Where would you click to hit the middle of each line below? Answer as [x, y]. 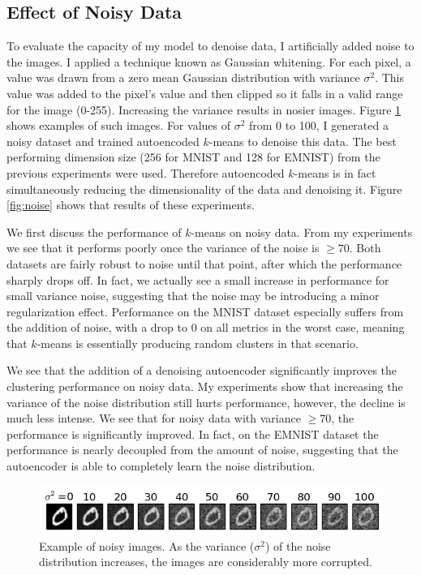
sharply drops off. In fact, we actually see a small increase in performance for [198, 279]
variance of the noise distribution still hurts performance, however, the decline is [206, 402]
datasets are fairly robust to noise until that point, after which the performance [204, 263]
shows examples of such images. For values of [118, 125]
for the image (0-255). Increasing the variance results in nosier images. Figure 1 [204, 109]
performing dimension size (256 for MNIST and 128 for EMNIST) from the [193, 157]
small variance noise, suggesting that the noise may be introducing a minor [193, 296]
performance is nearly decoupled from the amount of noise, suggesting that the [202, 450]
